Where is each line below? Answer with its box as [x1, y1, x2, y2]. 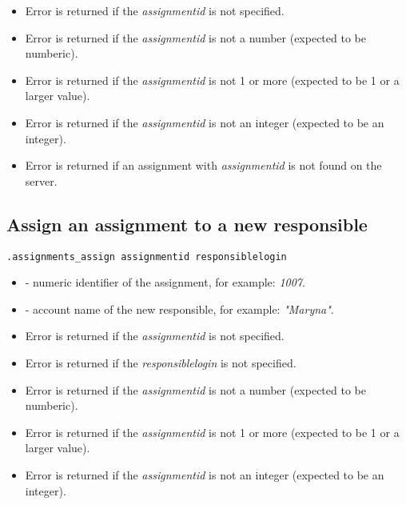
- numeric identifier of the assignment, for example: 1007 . [25, 274, 305, 291]
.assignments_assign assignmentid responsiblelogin [6, 250, 287, 263]
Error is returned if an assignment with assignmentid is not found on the [25, 157, 382, 174]
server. [25, 172, 58, 189]
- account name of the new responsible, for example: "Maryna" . [25, 300, 334, 317]
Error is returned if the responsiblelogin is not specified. [25, 354, 297, 371]
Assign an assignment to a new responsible [6, 211, 368, 236]
